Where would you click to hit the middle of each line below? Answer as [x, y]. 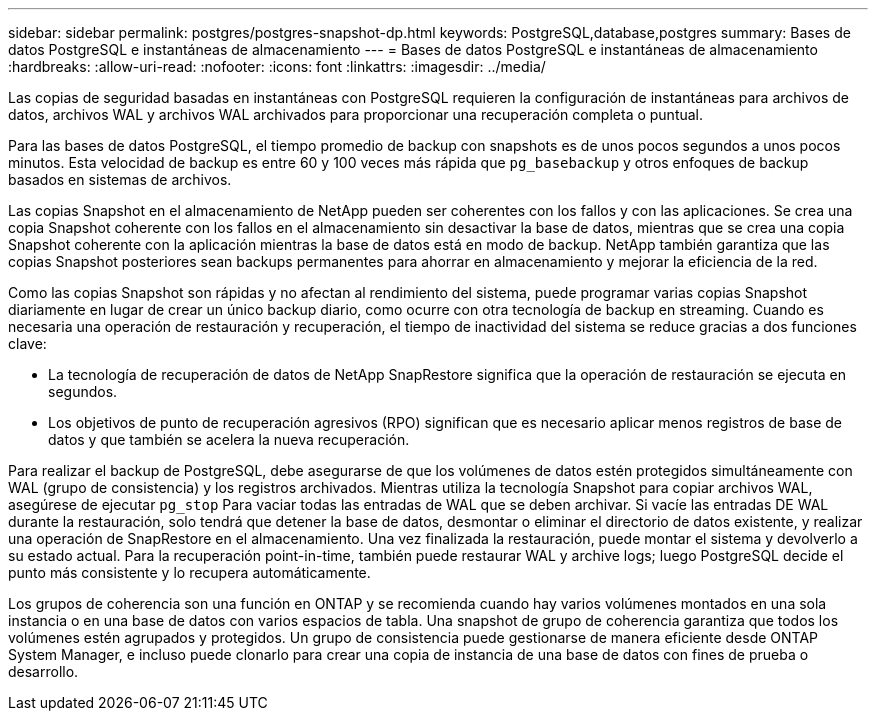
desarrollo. [43, 671]
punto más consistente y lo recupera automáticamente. [189, 572]
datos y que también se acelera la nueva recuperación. [229, 439]
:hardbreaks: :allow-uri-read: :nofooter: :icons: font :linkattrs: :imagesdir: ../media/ [277, 66]
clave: [27, 343]
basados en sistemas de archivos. [120, 179]
